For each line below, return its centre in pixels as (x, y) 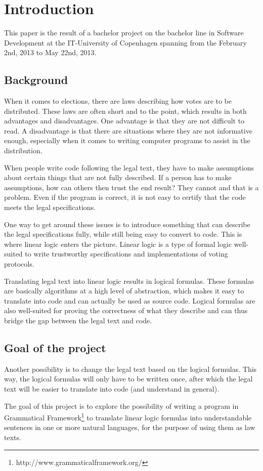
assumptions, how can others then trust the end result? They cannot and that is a (131, 187)
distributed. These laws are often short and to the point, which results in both (125, 111)
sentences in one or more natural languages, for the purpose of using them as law (130, 427)
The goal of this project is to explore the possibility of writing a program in (121, 405)
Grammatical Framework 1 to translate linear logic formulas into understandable (128, 417)
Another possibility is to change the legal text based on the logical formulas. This (130, 369)
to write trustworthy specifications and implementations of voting (126, 254)
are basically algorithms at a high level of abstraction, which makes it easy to (124, 291)
